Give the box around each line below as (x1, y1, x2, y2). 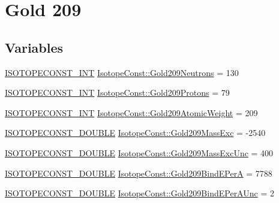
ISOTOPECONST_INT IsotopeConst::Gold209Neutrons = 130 (5, 66, 239, 78)
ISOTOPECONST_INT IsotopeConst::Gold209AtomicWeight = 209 (5, 106, 258, 119)
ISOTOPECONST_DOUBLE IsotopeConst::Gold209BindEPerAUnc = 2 (5, 187, 274, 199)
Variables (5, 38, 64, 56)
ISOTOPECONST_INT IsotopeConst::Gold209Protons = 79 (5, 86, 230, 99)
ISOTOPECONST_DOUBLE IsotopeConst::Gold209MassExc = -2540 (5, 126, 266, 139)
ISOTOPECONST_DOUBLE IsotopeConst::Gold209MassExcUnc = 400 (5, 146, 274, 159)
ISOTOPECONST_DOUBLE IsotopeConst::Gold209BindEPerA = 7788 (5, 166, 272, 179)
